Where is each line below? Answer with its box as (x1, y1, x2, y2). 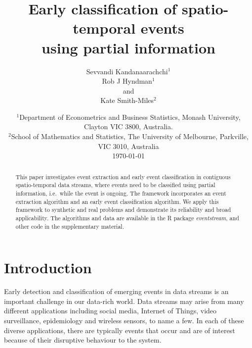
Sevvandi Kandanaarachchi (86, 66, 168, 76)
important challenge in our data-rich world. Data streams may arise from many (4, 296, 244, 306)
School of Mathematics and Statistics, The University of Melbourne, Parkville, (11, 131, 249, 142)
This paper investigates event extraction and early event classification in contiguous (15, 172, 231, 181)
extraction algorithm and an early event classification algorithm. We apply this (15, 197, 219, 205)
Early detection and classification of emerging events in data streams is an (4, 286, 229, 297)
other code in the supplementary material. (15, 222, 124, 230)
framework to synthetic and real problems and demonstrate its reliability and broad (15, 205, 231, 214)
